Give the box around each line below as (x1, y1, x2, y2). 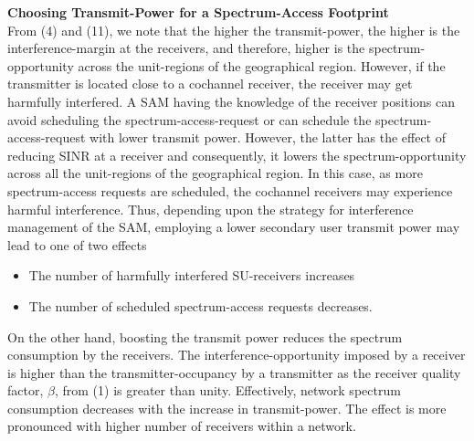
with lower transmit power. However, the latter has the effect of (90, 128, 447, 147)
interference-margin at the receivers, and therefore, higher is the (7, 38, 365, 58)
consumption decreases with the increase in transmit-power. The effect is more (7, 398, 447, 417)
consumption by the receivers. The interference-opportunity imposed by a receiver (7, 345, 466, 364)
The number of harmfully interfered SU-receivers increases (28, 266, 355, 285)
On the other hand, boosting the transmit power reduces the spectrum (7, 327, 403, 346)
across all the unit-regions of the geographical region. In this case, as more (7, 163, 423, 183)
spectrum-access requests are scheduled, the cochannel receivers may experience (7, 181, 453, 200)
